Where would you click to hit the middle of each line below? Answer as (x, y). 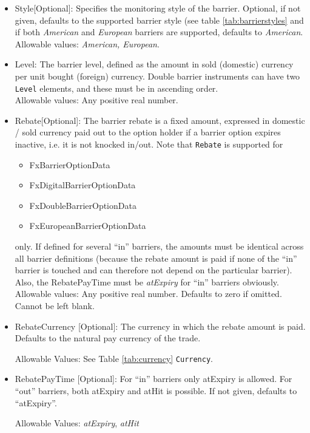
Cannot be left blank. (55, 305)
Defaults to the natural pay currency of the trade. (108, 338)
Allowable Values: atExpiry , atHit (77, 423)
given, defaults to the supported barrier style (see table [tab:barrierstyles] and (159, 20)
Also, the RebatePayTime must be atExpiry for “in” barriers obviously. (147, 281)
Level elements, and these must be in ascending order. (116, 88)
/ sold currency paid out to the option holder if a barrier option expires (148, 132)
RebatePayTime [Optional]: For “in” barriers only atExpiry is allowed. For (153, 379)
